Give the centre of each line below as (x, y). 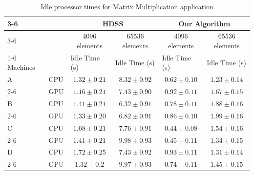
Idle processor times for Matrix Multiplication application (127, 6)
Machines (21, 67)
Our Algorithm (204, 23)
